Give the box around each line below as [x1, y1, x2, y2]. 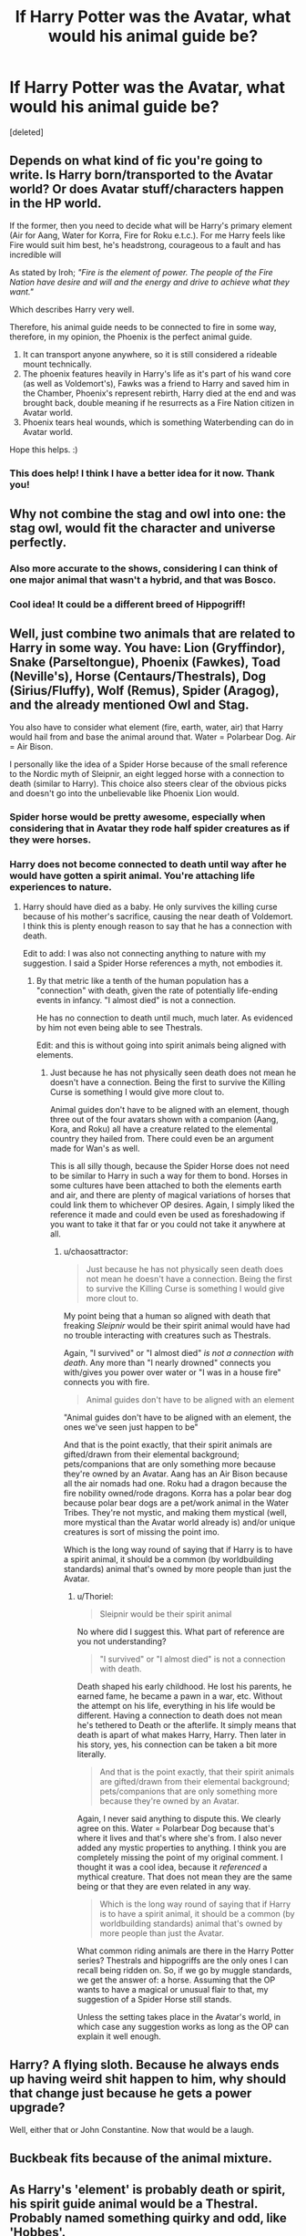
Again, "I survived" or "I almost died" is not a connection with [63, 1347, 294, 1358]
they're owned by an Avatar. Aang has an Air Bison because [63, 1468, 289, 1479]
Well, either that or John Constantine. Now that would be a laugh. [9, 2124, 254, 2135]
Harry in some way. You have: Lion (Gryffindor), [9, 640, 286, 656]
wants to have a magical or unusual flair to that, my [76, 1983, 269, 1994]
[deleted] [9, 126, 44, 138]
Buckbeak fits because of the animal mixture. [9, 2150, 273, 2167]
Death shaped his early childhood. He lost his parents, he [76, 1681, 292, 1692]
